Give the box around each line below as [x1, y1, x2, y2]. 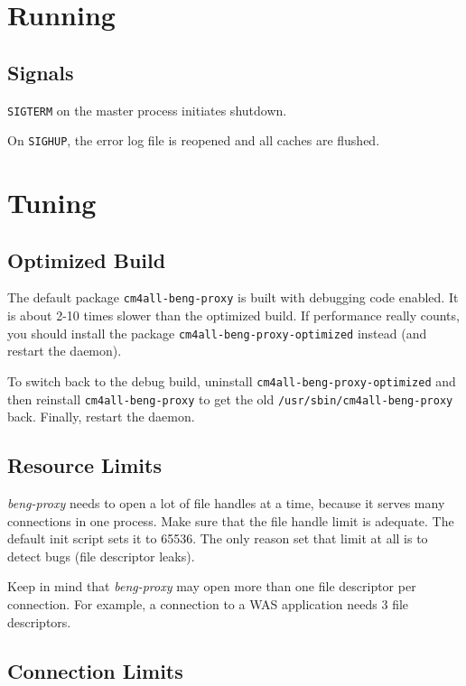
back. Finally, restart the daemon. [7, 407, 195, 426]
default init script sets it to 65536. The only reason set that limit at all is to [7, 529, 428, 548]
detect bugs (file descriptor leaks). [7, 546, 195, 565]
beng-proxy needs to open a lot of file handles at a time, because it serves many [7, 494, 445, 513]
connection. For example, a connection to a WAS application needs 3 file [7, 595, 409, 614]
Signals [7, 58, 74, 86]
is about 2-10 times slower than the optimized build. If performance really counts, [7, 306, 460, 325]
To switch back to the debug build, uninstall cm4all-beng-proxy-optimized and [7, 371, 456, 390]
